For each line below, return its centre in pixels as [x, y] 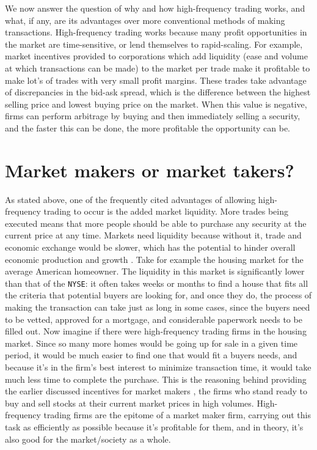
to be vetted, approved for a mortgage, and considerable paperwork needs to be [154, 319]
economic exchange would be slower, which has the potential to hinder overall [150, 247]
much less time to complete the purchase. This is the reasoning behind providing [156, 379]
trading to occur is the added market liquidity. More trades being [166, 211]
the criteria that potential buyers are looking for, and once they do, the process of [158, 295]
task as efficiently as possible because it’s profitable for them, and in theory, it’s [154, 427]
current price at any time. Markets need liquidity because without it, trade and [153, 235]
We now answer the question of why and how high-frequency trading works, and [155, 8]
